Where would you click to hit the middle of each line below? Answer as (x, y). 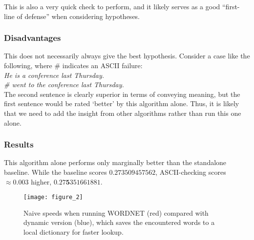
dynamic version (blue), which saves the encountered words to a (119, 222)
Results (19, 144)
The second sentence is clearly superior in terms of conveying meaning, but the (122, 94)
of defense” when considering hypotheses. (78, 16)
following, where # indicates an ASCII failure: (73, 65)
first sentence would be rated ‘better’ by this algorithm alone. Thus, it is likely (122, 103)
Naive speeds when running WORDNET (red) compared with (116, 212)
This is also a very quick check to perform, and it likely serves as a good (112, 6)
